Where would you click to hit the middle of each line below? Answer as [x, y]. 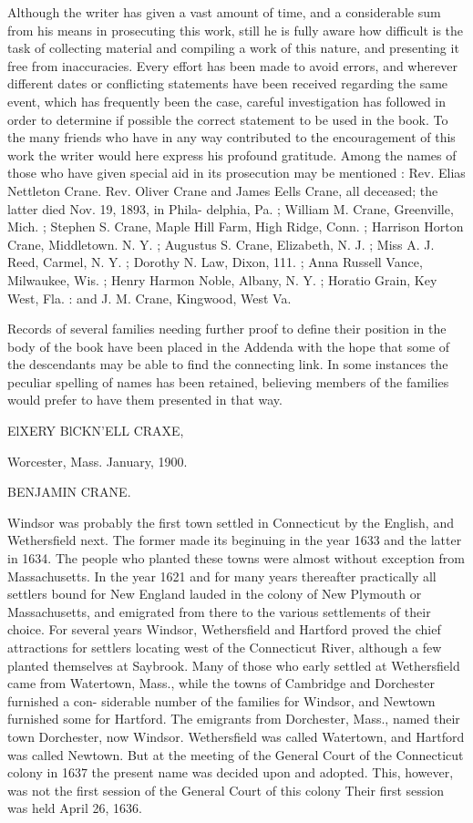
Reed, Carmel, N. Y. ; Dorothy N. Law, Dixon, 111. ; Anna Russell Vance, [215, 262]
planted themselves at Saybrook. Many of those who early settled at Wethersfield [234, 665]
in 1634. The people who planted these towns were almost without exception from [236, 558]
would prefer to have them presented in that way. [145, 400]
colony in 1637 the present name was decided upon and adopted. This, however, [231, 772]
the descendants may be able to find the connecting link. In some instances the [228, 364]
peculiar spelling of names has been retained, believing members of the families [228, 381]
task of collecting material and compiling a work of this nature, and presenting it [233, 48]
